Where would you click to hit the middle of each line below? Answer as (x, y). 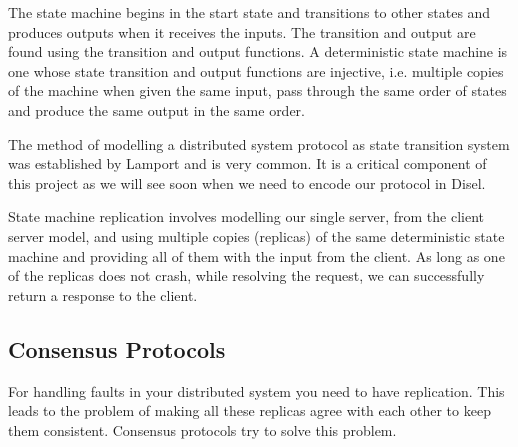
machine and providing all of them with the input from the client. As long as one (256, 255)
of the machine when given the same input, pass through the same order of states (257, 90)
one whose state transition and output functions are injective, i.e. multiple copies (256, 70)
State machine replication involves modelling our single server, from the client (246, 216)
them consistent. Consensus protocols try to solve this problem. (202, 429)
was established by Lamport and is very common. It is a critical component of (247, 163)
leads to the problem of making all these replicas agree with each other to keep (249, 410)
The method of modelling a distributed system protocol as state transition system (259, 143)
